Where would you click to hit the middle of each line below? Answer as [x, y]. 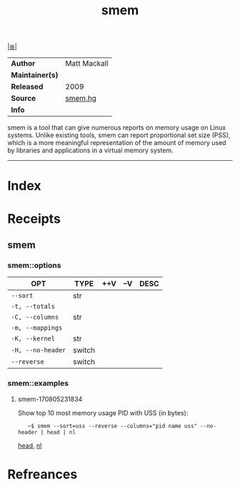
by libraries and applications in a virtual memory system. [90, 150]
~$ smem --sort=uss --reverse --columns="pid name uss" [112, 426]
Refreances [42, 474]
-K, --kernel [33, 339]
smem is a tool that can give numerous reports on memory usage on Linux [117, 128]
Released [27, 86]
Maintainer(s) [35, 75]
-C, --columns [35, 317]
